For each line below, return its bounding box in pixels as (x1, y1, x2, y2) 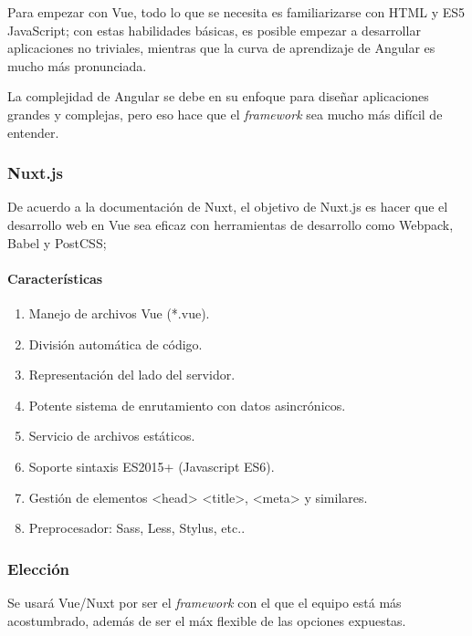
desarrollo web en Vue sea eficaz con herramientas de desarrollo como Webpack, (7, 214, 454, 234)
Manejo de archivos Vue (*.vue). (28, 303, 210, 322)
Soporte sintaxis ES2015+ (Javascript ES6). (28, 456, 275, 475)
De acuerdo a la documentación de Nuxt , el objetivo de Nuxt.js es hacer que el (7, 197, 448, 216)
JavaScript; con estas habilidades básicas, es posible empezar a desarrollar (7, 20, 421, 39)
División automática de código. (28, 334, 203, 353)
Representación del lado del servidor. (28, 365, 236, 384)
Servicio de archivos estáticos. (28, 426, 195, 445)
